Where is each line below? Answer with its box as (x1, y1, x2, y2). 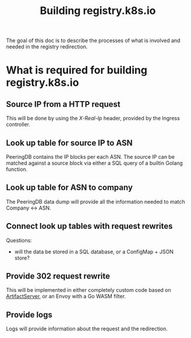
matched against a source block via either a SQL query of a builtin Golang (6, 159, 183, 166)
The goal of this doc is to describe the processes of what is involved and (6, 37, 181, 44)
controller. (6, 121, 31, 128)
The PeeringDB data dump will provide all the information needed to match (6, 198, 185, 205)
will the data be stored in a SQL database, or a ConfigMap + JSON (14, 248, 174, 255)
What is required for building (6, 64, 147, 77)
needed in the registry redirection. (6, 43, 88, 50)
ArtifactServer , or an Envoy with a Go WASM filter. (6, 293, 126, 300)
